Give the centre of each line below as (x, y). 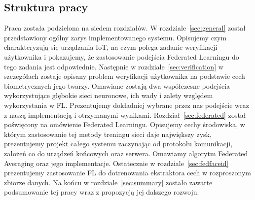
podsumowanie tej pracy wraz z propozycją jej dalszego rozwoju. (102, 192)
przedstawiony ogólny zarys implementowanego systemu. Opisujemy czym (115, 37)
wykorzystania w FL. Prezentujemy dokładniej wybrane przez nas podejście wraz (127, 105)
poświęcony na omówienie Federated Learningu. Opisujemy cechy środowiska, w (125, 124)
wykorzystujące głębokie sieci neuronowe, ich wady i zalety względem (109, 95)
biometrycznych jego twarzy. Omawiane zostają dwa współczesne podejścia (117, 85)
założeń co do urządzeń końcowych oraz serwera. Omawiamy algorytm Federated (126, 153)
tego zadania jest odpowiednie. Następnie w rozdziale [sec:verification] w (114, 66)
